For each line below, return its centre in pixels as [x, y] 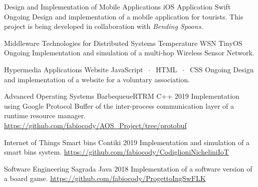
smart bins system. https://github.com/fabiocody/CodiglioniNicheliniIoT [116, 152]
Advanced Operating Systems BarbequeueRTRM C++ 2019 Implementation [122, 96]
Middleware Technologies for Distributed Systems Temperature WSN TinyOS [123, 43]
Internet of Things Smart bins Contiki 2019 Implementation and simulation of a [127, 142]
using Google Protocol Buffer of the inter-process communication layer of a [119, 105]
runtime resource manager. [45, 115]
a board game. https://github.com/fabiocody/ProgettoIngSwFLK [105, 178]
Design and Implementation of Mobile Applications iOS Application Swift [117, 6]
